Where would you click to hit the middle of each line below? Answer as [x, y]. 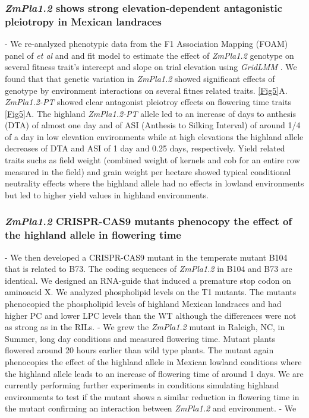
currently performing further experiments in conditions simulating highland [142, 385]
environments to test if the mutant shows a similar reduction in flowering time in [152, 396]
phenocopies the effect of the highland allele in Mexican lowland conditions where [153, 361]
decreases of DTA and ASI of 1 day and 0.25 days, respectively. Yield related [145, 148]
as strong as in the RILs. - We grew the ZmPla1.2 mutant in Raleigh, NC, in [145, 327]
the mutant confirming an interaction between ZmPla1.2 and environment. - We [151, 408]
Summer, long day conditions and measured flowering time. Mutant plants [140, 338]
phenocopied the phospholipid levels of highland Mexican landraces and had [143, 303]
